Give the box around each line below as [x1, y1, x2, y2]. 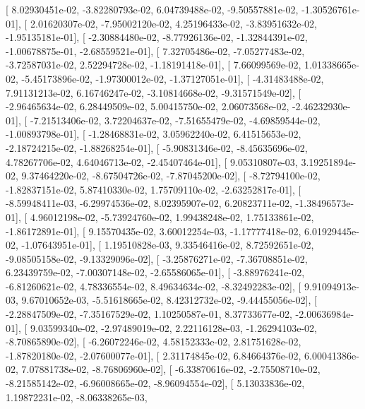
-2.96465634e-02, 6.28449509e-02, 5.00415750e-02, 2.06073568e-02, [6, 99, 289, 114]
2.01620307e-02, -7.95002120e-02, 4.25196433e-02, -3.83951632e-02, [30, 16, 317, 30]
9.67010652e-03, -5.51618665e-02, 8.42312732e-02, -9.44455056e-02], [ [21, 292, 317, 307]
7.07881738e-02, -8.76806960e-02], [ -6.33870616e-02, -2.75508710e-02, [21, 362, 321, 377]
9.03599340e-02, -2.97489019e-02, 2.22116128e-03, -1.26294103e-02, [30, 320, 317, 335]
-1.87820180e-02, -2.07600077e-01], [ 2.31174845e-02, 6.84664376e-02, [6, 348, 301, 362]
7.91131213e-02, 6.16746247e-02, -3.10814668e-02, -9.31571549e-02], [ [6, 85, 301, 100]
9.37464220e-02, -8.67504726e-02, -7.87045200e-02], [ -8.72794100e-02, [21, 168, 321, 183]
